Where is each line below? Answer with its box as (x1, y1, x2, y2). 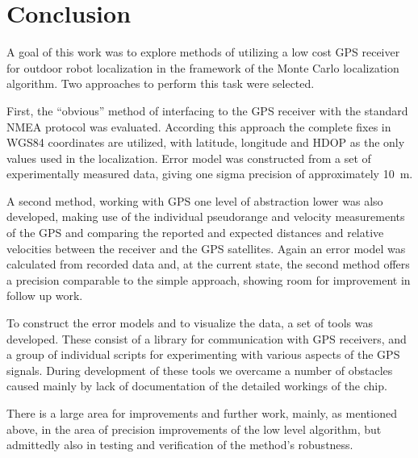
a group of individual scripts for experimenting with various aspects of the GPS (6, 346, 400, 363)
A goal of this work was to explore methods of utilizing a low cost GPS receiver (6, 44, 400, 60)
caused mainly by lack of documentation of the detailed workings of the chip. (6, 377, 387, 394)
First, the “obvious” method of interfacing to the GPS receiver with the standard (6, 102, 408, 119)
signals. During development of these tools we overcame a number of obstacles (6, 361, 393, 378)
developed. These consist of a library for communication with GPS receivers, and (6, 330, 407, 347)
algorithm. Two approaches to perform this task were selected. (6, 75, 315, 92)
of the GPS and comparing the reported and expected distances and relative (6, 224, 384, 241)
